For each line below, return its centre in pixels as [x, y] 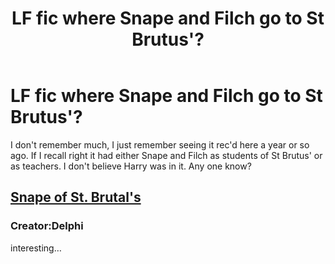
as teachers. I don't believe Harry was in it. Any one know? [131, 166]
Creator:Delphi [47, 226]
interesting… [36, 248]
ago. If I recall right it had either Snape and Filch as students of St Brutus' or [166, 155]
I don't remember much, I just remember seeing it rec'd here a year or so [160, 144]
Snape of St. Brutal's [76, 197]
